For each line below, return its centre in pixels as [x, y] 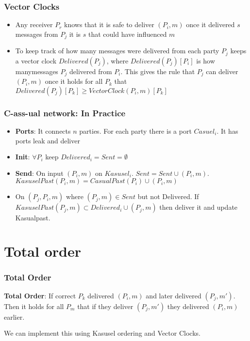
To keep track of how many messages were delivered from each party [117, 51]
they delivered [188, 306]
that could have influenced [128, 34]
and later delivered [174, 295]
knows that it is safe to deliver [109, 24]
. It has [227, 131]
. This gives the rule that [158, 71]
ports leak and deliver [48, 140]
